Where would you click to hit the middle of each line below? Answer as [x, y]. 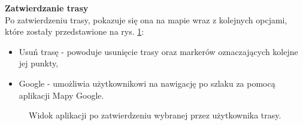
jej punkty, [39, 63]
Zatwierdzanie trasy [47, 8]
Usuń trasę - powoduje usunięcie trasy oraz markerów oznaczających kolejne [158, 51]
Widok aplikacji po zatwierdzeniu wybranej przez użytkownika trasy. [155, 115]
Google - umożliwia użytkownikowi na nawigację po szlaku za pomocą [147, 83]
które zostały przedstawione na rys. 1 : [75, 31]
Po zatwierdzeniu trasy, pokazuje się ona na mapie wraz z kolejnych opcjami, [146, 19]
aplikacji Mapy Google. [61, 95]
